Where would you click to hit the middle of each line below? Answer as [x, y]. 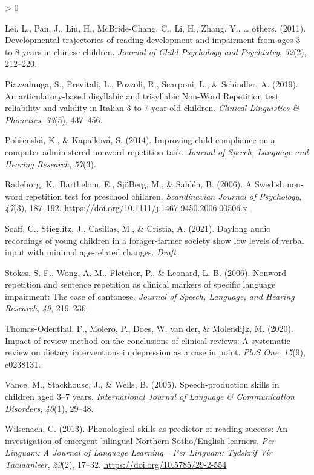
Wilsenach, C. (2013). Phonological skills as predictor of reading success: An [146, 429]
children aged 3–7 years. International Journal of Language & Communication [150, 396]
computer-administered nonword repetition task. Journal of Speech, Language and [157, 151]
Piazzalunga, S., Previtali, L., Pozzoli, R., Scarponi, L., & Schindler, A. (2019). [152, 83]
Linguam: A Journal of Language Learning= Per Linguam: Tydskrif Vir [139, 452]
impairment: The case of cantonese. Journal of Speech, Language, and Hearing [150, 296]
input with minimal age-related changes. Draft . [92, 252]
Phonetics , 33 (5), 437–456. [54, 119]
